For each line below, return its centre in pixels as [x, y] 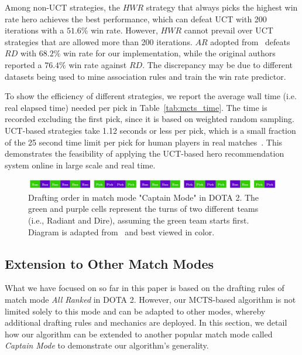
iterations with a [35, 30]
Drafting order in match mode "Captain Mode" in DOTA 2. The [144, 197]
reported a [23, 64]
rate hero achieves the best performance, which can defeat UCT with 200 [136, 18]
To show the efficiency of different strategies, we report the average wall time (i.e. [151, 96]
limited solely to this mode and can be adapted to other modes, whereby [135, 311]
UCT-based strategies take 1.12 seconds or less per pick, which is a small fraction [150, 130]
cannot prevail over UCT [229, 30]
